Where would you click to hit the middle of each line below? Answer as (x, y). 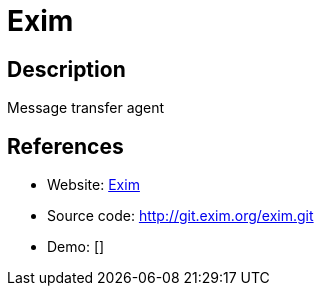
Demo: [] (76, 247)
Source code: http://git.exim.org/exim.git (180, 216)
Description (66, 69)
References (65, 146)
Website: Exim (93, 185)
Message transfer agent (86, 108)
